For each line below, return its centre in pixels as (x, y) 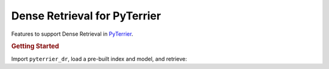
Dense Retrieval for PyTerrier (86, 16)
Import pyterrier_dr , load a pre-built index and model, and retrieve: (99, 59)
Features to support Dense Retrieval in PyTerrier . (72, 34)
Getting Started (35, 47)
